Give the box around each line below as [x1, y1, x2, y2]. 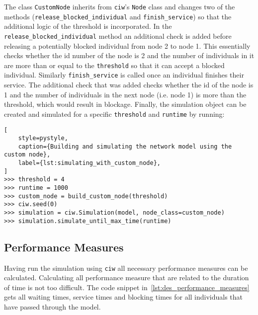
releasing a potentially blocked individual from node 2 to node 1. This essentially [4, 40, 251, 51]
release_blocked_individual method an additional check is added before [4, 30, 232, 41]
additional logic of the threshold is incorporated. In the [4, 21, 172, 31]
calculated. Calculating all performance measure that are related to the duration [4, 272, 249, 283]
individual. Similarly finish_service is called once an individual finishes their [4, 70, 244, 80]
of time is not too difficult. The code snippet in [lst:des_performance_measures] [4, 282, 250, 292]
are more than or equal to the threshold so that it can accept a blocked [4, 60, 225, 70]
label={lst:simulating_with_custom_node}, [18, 159, 161, 167]
